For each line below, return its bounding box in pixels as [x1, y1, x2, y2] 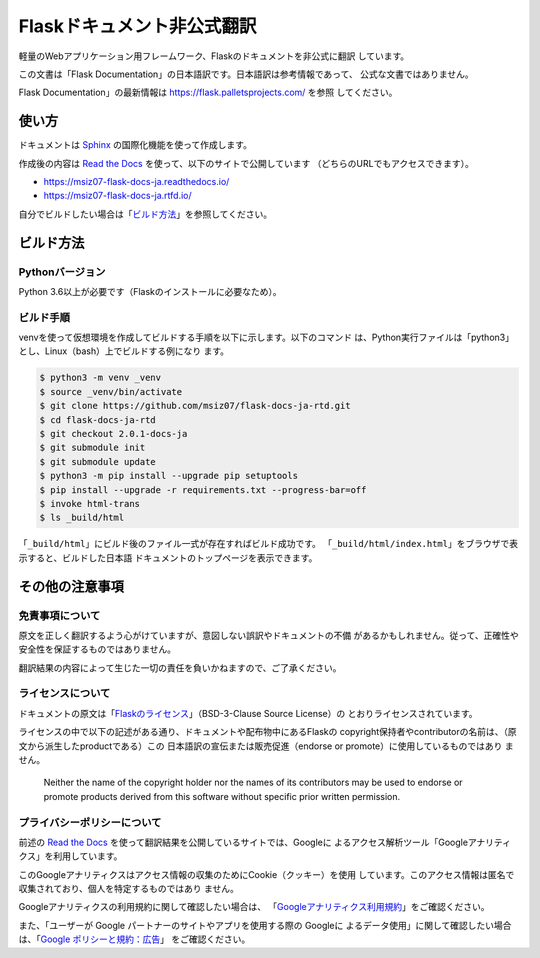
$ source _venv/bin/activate [39, 386, 183, 397]
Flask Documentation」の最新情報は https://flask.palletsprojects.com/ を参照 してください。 [18, 86, 398, 99]
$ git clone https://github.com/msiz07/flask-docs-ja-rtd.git [39, 400, 351, 412]
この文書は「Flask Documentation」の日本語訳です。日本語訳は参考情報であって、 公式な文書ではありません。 [18, 68, 474, 80]
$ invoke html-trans [39, 498, 140, 509]
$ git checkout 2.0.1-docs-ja [39, 428, 188, 440]
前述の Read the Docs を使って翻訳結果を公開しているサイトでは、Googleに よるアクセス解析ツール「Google [18, 836, 469, 848]
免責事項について [18, 608, 101, 622]
